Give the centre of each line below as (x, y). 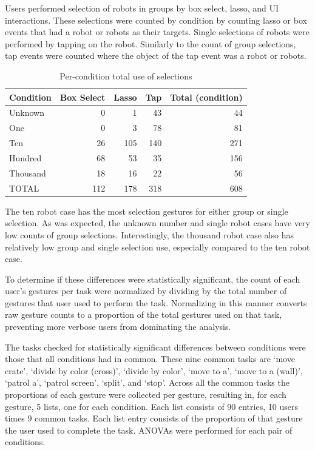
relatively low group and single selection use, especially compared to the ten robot (157, 247)
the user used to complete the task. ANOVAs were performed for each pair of (149, 430)
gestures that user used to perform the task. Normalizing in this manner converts (156, 302)
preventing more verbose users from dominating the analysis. (118, 327)
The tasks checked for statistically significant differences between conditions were (155, 347)
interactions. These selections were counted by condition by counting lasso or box (156, 20)
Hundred (25, 157)
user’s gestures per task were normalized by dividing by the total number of (146, 291)
